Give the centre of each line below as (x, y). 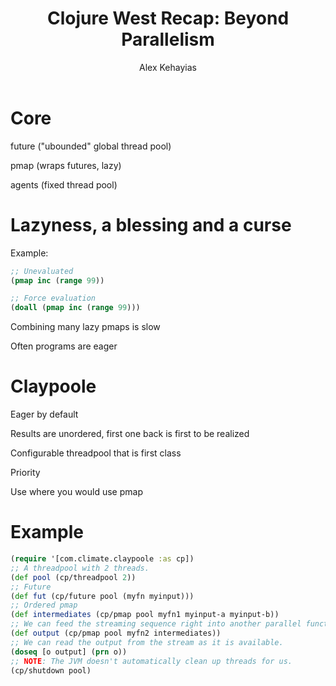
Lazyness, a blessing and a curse (151, 224)
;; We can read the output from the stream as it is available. (147, 642)
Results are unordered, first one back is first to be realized (130, 434)
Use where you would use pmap (76, 492)
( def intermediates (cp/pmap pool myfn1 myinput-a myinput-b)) (145, 615)
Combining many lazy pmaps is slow (85, 327)
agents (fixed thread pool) (64, 184)
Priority (25, 473)
